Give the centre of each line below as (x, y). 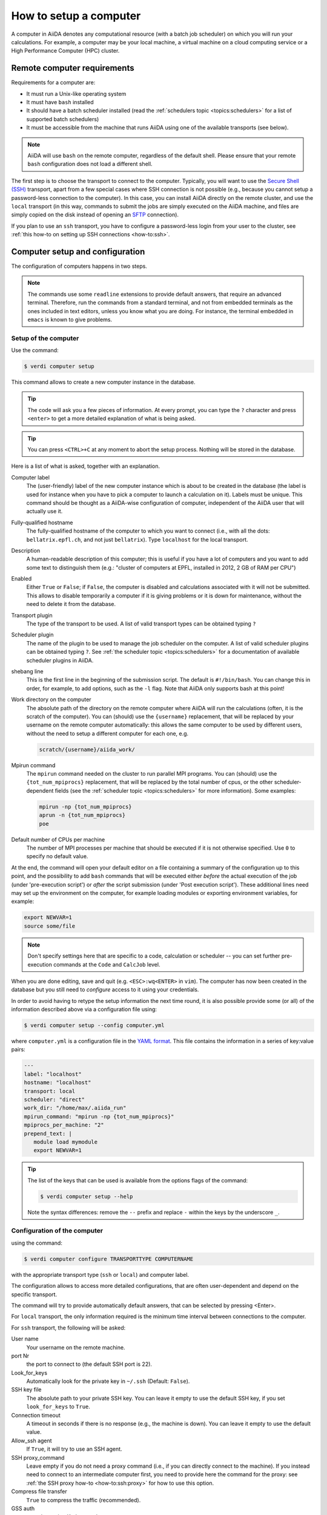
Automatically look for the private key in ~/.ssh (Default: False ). (108, 1381)
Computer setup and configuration (78, 251)
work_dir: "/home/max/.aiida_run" (75, 1108)
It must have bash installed (60, 102)
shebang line (27, 671)
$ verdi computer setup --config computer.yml (94, 1025)
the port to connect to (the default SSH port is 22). (89, 1364)
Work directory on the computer (51, 699)
